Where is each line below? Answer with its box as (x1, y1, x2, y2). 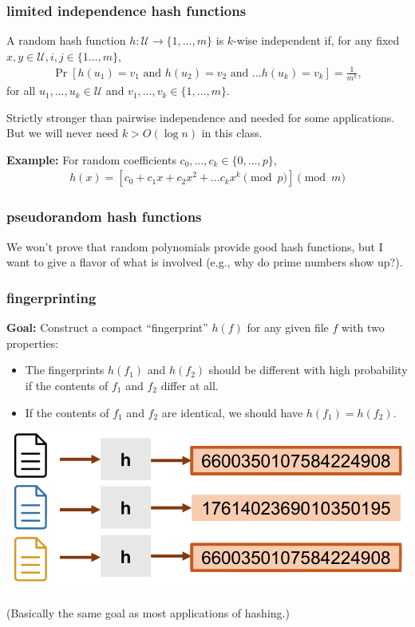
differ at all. (160, 377, 219, 393)
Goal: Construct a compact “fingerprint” (6, 319, 208, 336)
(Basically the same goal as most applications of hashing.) (6, 605, 290, 621)
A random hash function (6, 32, 126, 49)
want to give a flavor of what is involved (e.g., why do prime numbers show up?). (6, 254, 403, 270)
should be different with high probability (208, 361, 408, 378)
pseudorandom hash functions (6, 207, 202, 227)
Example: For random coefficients (6, 151, 176, 168)
